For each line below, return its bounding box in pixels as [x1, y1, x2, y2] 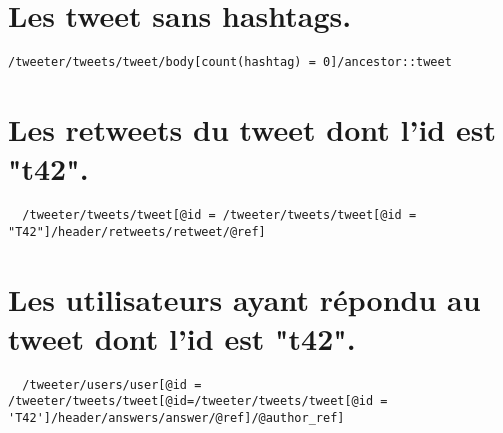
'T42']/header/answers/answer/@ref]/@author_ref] [8, 411, 345, 426]
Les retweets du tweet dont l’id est [8, 108, 496, 149]
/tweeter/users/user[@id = [22, 377, 202, 392]
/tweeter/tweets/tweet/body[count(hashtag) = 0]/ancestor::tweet [8, 55, 452, 70]
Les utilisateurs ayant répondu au [8, 278, 481, 319]
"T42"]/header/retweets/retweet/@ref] [8, 224, 266, 239]
